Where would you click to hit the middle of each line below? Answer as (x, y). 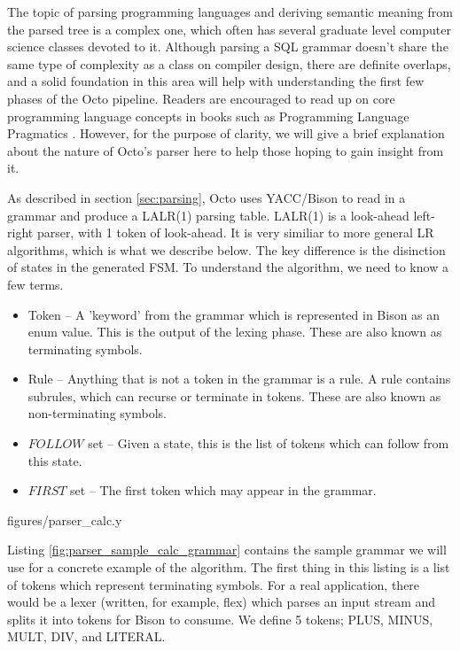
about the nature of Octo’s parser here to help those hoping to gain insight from (226, 150)
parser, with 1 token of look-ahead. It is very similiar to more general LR (235, 232)
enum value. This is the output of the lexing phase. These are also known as (235, 332)
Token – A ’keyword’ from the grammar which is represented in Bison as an (234, 314)
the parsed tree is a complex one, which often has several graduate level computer (229, 29)
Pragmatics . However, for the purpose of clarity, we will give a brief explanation (226, 133)
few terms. (35, 284)
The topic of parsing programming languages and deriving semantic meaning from (230, 12)
